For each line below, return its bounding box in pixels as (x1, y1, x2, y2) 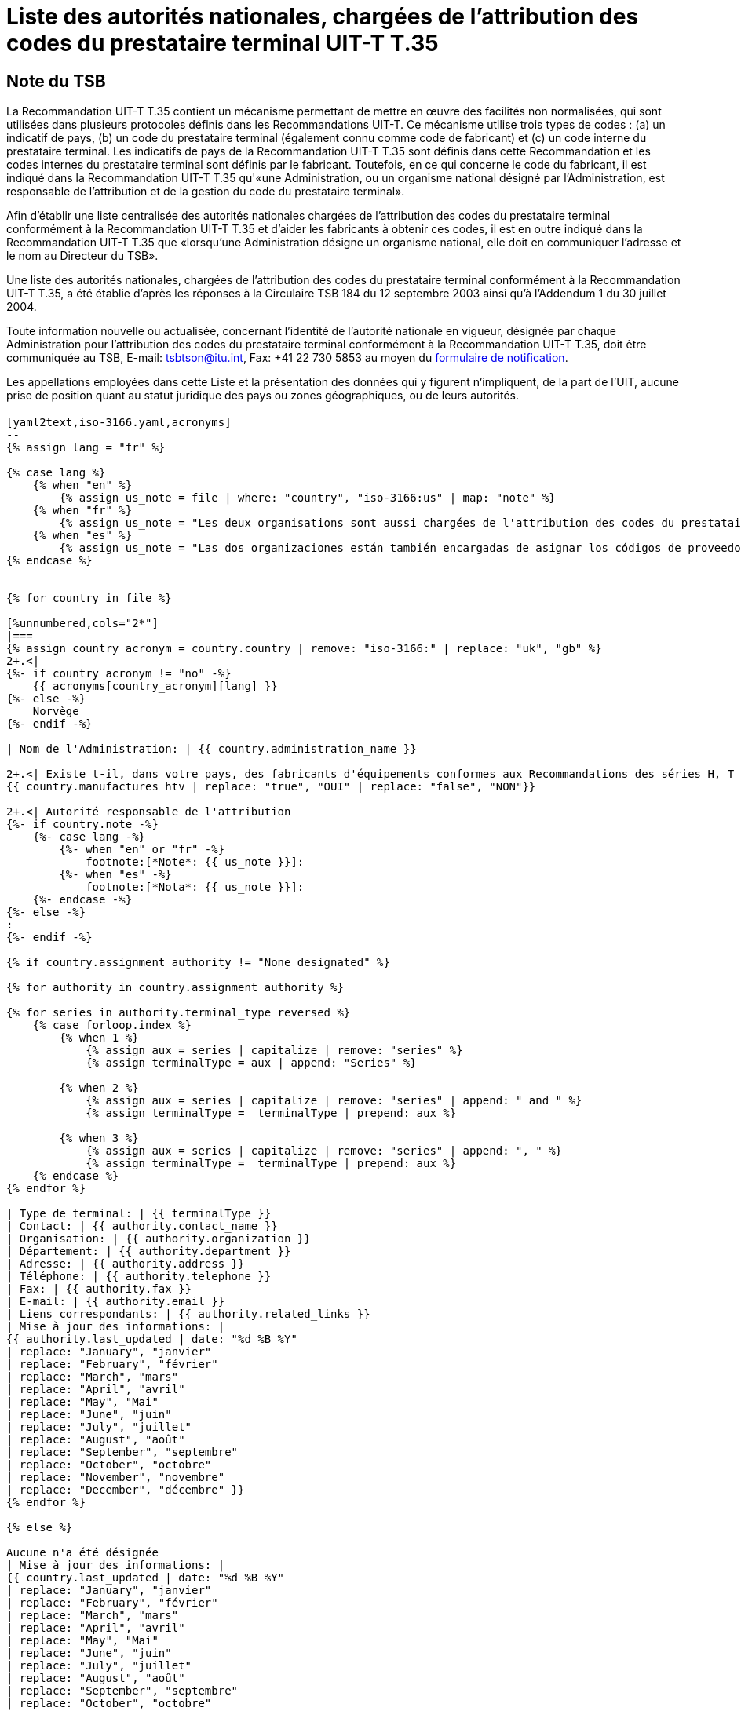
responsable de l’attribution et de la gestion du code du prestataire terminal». (6, 184, 405, 199)
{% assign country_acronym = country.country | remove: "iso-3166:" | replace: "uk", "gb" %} (6, 641, 602, 655)
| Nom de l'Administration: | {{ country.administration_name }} (6, 742, 417, 755)
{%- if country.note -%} (6, 817, 159, 830)
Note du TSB (6, 71, 106, 91)
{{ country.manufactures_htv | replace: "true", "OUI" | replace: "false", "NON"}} (6, 779, 536, 793)
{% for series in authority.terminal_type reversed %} (6, 1005, 351, 1019)
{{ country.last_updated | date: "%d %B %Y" (6, 1571, 285, 1584)
